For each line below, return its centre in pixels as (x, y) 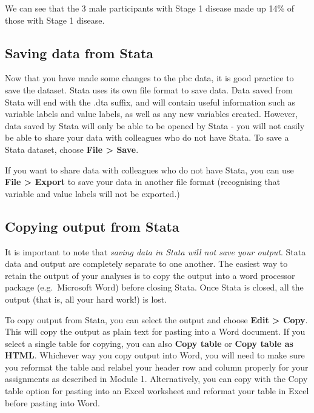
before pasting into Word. (52, 402)
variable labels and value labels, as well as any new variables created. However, (152, 114)
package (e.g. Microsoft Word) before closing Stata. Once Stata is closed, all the (154, 287)
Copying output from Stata (92, 226)
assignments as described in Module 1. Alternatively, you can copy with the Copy (156, 379)
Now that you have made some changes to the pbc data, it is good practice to (149, 78)
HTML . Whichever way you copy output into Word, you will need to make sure (155, 355)
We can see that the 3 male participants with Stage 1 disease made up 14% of (150, 8)
